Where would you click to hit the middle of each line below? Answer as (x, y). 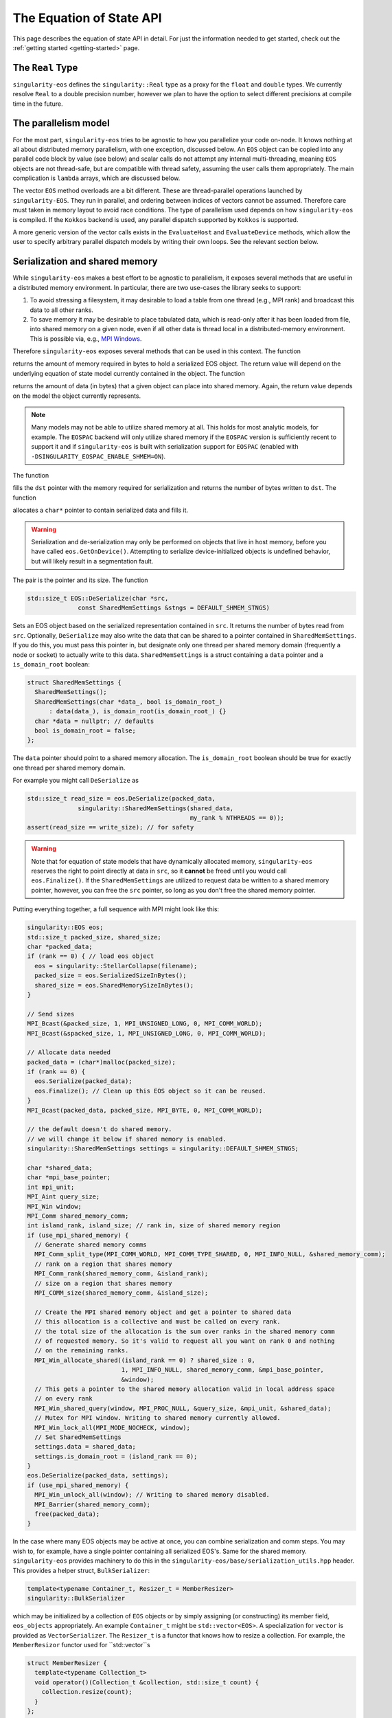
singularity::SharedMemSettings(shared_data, (156, 808)
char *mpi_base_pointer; (69, 1178)
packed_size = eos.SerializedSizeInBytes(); (111, 975)
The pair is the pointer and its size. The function (80, 580)
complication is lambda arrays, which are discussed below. (96, 178)
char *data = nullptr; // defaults (94, 721)
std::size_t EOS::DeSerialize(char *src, (98, 599)
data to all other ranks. (62, 310)
